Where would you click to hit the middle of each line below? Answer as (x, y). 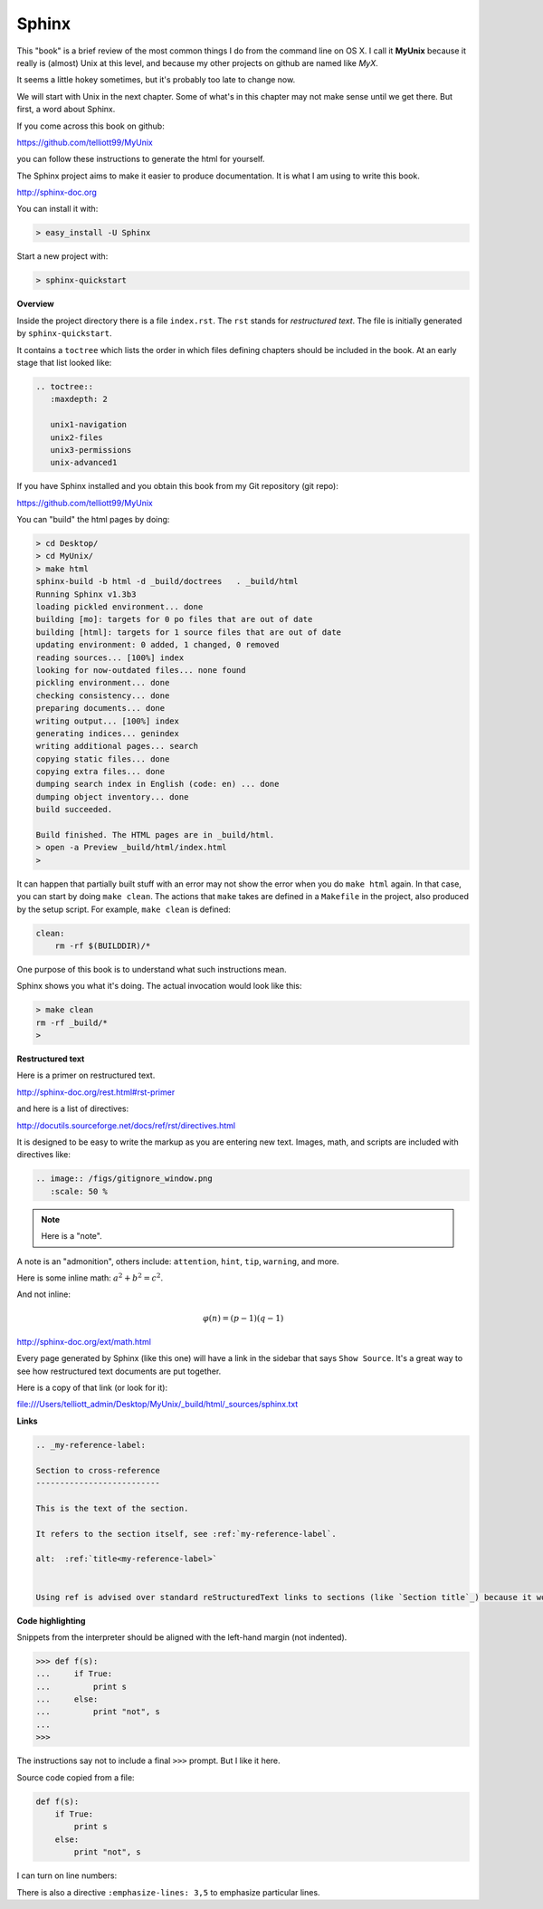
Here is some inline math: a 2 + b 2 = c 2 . (90, 1277)
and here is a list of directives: (73, 1108)
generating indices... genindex (108, 733)
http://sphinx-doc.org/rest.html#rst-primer (96, 1092)
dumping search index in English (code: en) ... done (157, 784)
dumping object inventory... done (112, 796)
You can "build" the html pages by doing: (93, 520)
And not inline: (44, 1294)
